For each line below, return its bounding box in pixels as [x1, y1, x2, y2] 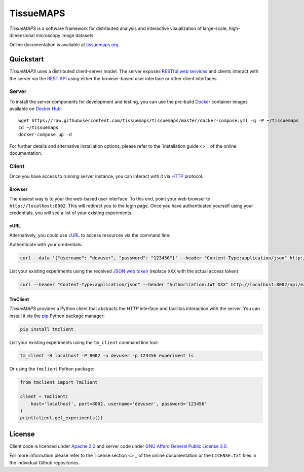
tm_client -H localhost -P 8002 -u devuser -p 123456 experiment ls [20, 353, 194, 359]
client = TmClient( [20, 394, 68, 399]
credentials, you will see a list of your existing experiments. [9, 210, 133, 216]
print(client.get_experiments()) [20, 415, 103, 421]
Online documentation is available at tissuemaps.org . [9, 42, 120, 48]
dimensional [9, 32, 35, 38]
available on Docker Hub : [9, 106, 62, 112]
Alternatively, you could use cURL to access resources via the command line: [9, 232, 171, 238]
